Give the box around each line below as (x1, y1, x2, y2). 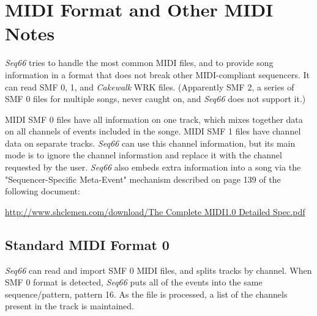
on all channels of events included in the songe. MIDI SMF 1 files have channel (5, 125, 301, 138)
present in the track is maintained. (5, 299, 135, 312)
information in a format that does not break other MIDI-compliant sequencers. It (5, 68, 310, 81)
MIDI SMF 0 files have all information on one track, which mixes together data (5, 112, 303, 125)
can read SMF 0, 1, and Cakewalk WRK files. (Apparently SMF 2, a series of (5, 80, 294, 93)
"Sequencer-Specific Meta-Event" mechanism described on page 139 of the (5, 172, 281, 185)
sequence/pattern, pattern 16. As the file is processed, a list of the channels (5, 287, 288, 300)
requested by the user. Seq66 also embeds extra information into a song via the (5, 161, 301, 174)
